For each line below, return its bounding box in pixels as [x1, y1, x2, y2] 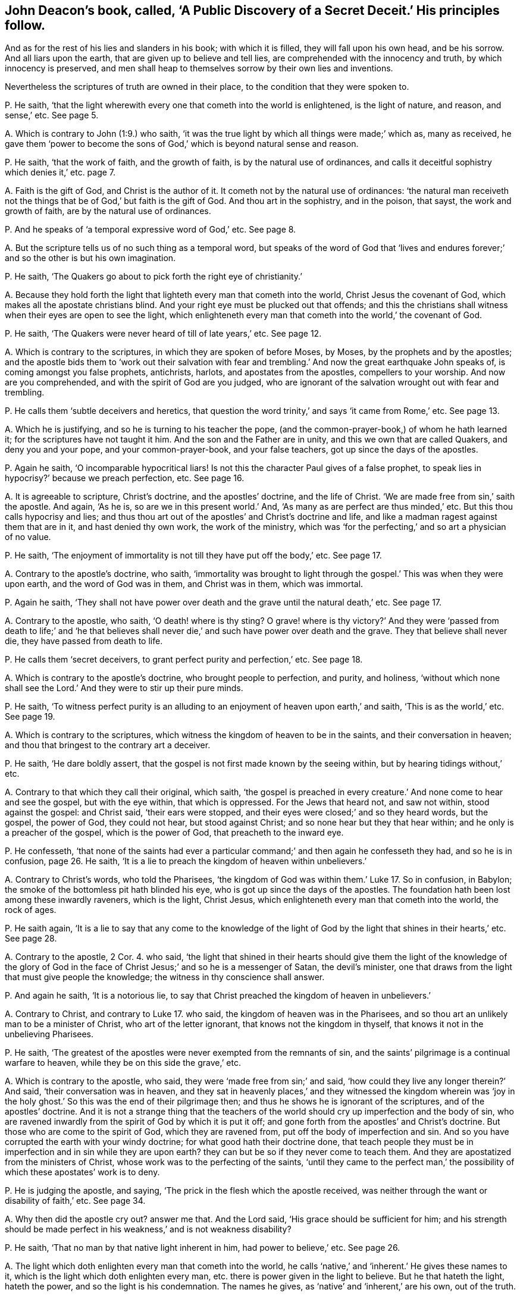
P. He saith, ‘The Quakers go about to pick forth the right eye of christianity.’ [5, 271, 302, 282]
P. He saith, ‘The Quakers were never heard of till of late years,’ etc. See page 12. [5, 328, 322, 339]
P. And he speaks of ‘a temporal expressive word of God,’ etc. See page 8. [5, 224, 296, 235]
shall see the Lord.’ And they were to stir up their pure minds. [5, 683, 243, 693]
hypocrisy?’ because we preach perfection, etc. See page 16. [5, 473, 245, 484]
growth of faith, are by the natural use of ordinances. [5, 206, 211, 216]
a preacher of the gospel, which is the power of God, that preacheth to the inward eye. [5, 827, 344, 838]
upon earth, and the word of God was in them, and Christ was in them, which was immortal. [5, 579, 364, 589]
